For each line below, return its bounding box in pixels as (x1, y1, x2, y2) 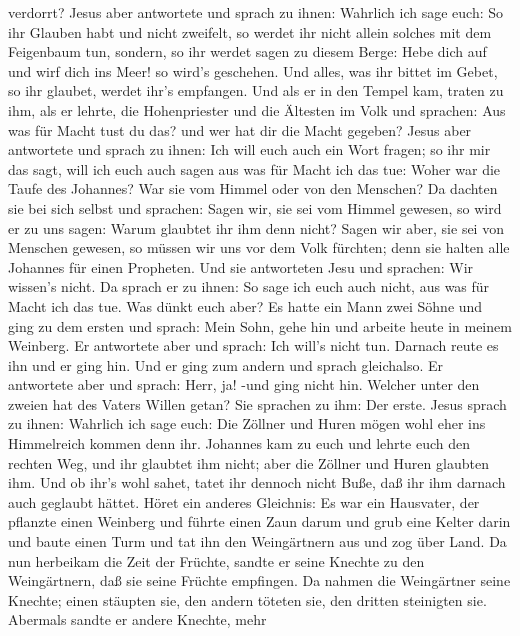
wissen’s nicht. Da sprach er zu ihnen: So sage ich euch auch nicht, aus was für (8, 276, 490, 297)
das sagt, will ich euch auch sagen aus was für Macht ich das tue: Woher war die (8, 158, 501, 179)
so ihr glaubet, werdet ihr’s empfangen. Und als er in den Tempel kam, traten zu (8, 80, 504, 101)
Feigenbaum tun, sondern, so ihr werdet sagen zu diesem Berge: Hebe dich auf (8, 41, 487, 62)
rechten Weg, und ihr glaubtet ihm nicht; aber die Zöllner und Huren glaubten (8, 452, 489, 473)
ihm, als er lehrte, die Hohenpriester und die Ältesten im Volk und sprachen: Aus (8, 99, 506, 120)
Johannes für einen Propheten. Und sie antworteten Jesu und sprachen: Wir (8, 256, 474, 277)
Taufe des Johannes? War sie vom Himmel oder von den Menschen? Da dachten (8, 178, 498, 199)
